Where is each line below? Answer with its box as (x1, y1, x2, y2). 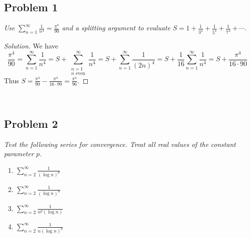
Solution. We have (4, 41, 58, 51)
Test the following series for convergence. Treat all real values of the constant (4, 139, 236, 149)
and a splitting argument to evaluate (62, 23, 171, 33)
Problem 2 (4, 116, 58, 131)
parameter (4, 148, 34, 159)
